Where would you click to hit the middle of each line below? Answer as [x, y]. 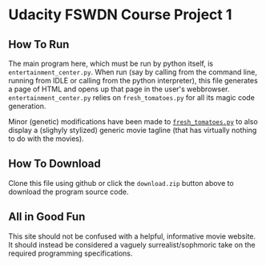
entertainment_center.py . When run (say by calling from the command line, [133, 72]
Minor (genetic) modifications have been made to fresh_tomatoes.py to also [133, 121]
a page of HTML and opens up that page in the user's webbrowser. [119, 89]
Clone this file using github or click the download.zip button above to [121, 183]
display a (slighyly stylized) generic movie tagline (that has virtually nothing [133, 130]
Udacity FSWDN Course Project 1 [120, 15]
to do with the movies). [46, 139]
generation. [27, 106]
